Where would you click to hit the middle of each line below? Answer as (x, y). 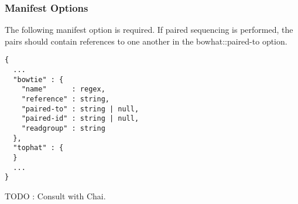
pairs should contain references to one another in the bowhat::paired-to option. (146, 41)
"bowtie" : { (38, 79)
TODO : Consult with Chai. (55, 195)
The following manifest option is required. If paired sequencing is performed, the (149, 30)
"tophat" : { (38, 148)
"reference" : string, (65, 99)
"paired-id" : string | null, (80, 119)
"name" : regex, (63, 89)
